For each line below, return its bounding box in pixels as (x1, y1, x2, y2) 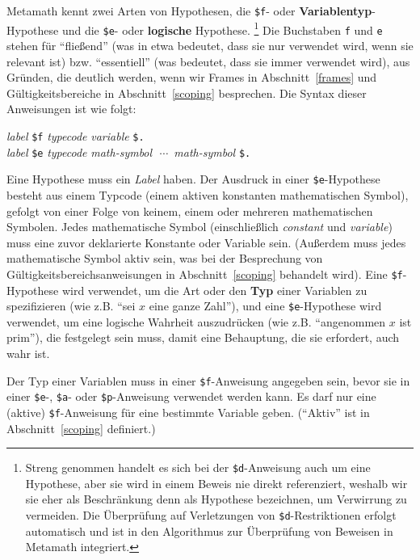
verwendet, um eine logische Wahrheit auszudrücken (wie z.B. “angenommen (6, 313, 386, 330)
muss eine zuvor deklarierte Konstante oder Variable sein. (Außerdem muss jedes (6, 234, 406, 251)
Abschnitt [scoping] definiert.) (6, 419, 156, 436)
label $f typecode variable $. (6, 127, 145, 144)
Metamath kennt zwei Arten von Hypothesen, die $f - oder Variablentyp (6, 2, 372, 19)
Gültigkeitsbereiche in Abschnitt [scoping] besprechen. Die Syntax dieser (6, 84, 367, 101)
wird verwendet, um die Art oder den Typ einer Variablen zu (61, 281, 367, 298)
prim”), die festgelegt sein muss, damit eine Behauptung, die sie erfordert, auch (6, 329, 400, 346)
